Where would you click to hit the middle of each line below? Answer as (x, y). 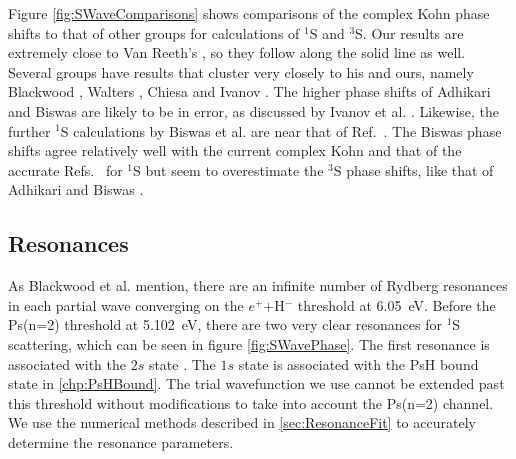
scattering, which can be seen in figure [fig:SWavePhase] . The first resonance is (249, 343)
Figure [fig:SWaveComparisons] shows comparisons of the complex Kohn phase (249, 13)
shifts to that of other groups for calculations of (154, 32)
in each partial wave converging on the (126, 304)
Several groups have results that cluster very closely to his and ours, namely (241, 71)
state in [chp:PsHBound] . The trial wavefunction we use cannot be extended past (256, 383)
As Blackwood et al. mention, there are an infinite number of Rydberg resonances (258, 285)
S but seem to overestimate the (228, 169)
